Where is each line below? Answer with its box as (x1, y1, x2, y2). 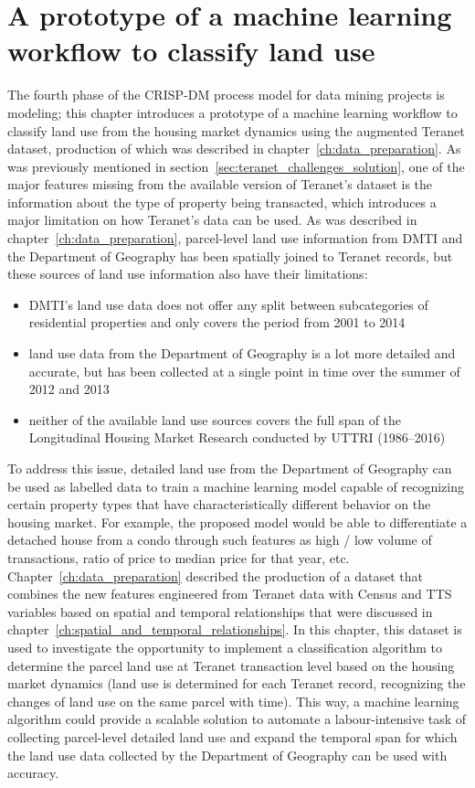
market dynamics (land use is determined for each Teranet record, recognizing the (7, 674, 466, 693)
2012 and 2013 (28, 379, 110, 399)
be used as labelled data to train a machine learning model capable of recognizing (7, 476, 464, 495)
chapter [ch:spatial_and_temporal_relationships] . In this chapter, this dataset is (7, 620, 462, 639)
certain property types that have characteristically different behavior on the (7, 495, 431, 514)
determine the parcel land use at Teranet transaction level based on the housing (7, 655, 455, 675)
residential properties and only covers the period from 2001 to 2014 (28, 313, 406, 332)
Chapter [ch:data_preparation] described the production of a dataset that (7, 566, 424, 585)
